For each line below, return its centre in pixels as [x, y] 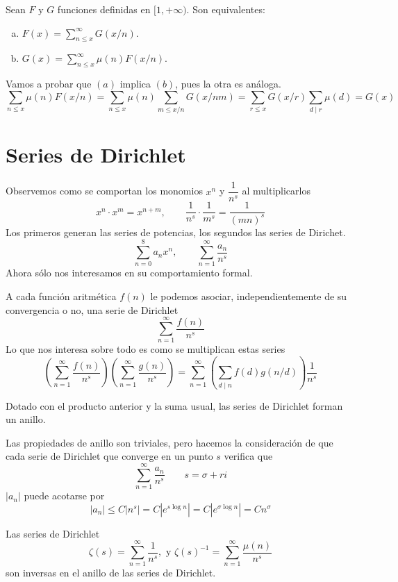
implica [135, 84]
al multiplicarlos [276, 191]
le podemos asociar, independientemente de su [249, 296]
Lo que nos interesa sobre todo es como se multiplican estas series [146, 349]
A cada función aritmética [61, 296]
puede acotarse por [64, 496]
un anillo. [26, 419]
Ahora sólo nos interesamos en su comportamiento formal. [129, 273]
